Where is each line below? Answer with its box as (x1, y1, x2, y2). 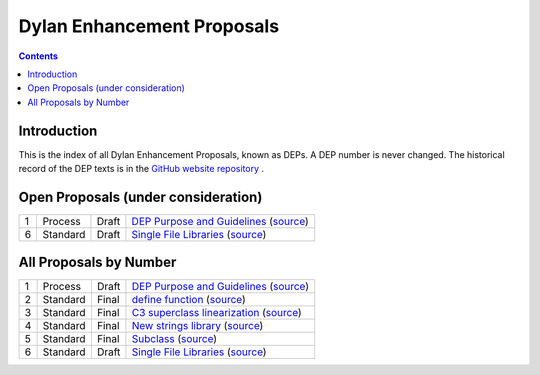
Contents (18, 50, 59, 62)
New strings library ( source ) (131, 319, 264, 333)
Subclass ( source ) (131, 332, 218, 346)
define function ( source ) (131, 293, 247, 307)
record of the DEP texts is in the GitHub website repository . (18, 163, 265, 175)
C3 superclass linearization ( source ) (131, 306, 302, 320)
